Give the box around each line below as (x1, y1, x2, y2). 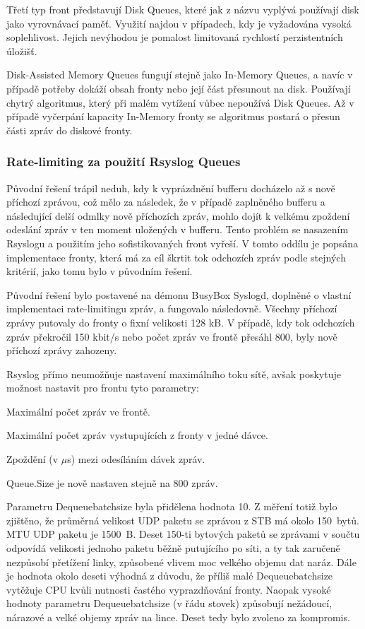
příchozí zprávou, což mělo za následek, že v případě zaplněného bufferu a (6, 194, 325, 209)
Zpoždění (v (6, 452, 59, 466)
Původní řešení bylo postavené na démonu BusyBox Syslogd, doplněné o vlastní (6, 287, 352, 302)
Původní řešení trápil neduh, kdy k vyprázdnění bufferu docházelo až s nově (6, 180, 335, 195)
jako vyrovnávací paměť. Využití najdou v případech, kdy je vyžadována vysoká (6, 16, 352, 30)
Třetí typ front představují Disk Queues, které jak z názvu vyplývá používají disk (6, 2, 359, 16)
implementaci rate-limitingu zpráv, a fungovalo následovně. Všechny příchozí (6, 301, 337, 316)
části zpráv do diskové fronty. (6, 122, 133, 137)
